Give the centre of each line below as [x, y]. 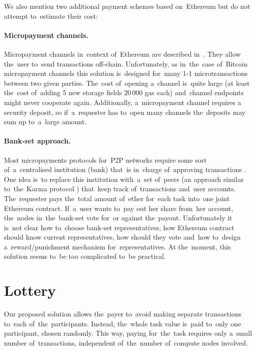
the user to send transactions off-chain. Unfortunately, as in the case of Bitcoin [126, 63]
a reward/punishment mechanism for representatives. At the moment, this [118, 246]
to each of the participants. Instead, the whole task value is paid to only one [123, 323]
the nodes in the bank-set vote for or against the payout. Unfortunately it [118, 218]
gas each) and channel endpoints [194, 92]
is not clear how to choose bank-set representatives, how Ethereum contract [119, 227]
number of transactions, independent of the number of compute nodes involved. [126, 342]
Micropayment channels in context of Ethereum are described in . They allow [122, 53]
